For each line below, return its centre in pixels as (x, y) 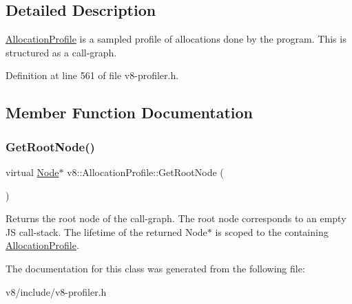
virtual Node (32, 172)
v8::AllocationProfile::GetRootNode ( (145, 172)
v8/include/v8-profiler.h (56, 291)
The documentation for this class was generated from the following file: (155, 268)
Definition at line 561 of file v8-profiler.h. (92, 75)
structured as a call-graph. (61, 52)
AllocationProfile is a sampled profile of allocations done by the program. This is (176, 39)
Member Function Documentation (130, 112)
